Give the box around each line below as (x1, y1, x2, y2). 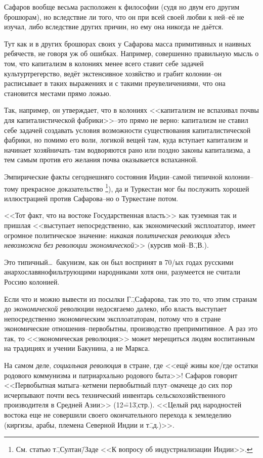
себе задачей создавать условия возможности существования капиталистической (4, 124, 251, 135)
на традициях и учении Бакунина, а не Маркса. (4, 343, 150, 353)
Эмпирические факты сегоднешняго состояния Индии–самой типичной (4, 171, 223, 181)
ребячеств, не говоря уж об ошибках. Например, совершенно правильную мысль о (4, 48, 259, 59)
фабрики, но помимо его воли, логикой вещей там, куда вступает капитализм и (4, 134, 248, 145)
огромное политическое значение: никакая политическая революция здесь (4, 230, 230, 240)
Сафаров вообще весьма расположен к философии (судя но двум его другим (4, 2, 240, 12)
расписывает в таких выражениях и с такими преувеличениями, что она (4, 78, 226, 88)
